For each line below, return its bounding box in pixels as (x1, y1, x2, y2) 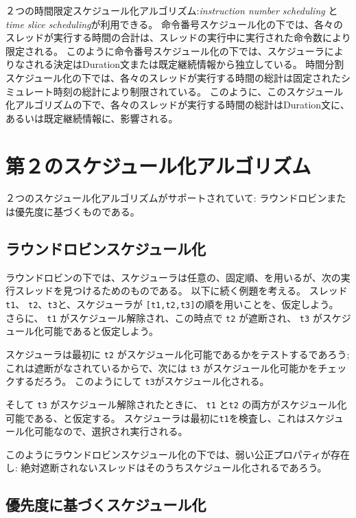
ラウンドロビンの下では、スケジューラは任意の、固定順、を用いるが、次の (5, 270, 341, 284)
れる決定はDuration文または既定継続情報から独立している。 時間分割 (34, 57, 344, 71)
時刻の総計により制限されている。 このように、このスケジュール (53, 84, 344, 98)
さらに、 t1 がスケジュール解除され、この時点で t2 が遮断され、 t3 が (5, 310, 322, 325)
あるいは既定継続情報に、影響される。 (5, 110, 178, 125)
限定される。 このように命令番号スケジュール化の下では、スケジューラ (5, 43, 324, 58)
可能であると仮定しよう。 (43, 324, 159, 338)
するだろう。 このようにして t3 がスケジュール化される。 (14, 374, 270, 388)
